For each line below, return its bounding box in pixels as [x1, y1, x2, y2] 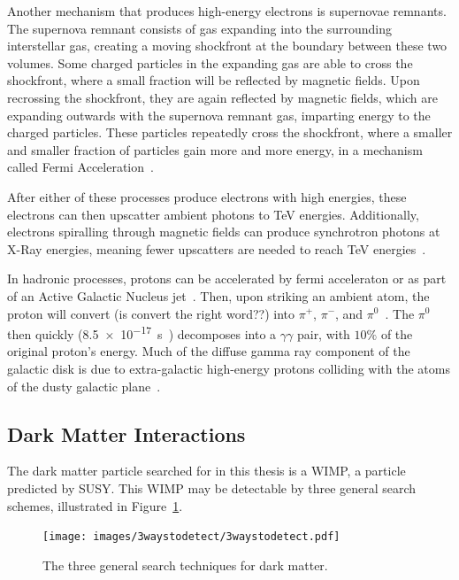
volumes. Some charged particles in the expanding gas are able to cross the [7, 53, 413, 72]
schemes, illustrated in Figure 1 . [7, 496, 183, 514]
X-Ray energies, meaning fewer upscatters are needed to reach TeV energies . [7, 239, 426, 258]
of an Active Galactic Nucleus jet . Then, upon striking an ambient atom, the [7, 286, 430, 305]
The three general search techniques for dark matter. [42, 555, 328, 574]
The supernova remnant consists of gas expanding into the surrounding [7, 19, 393, 37]
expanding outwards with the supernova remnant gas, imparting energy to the [7, 105, 431, 124]
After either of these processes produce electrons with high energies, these [7, 187, 407, 205]
